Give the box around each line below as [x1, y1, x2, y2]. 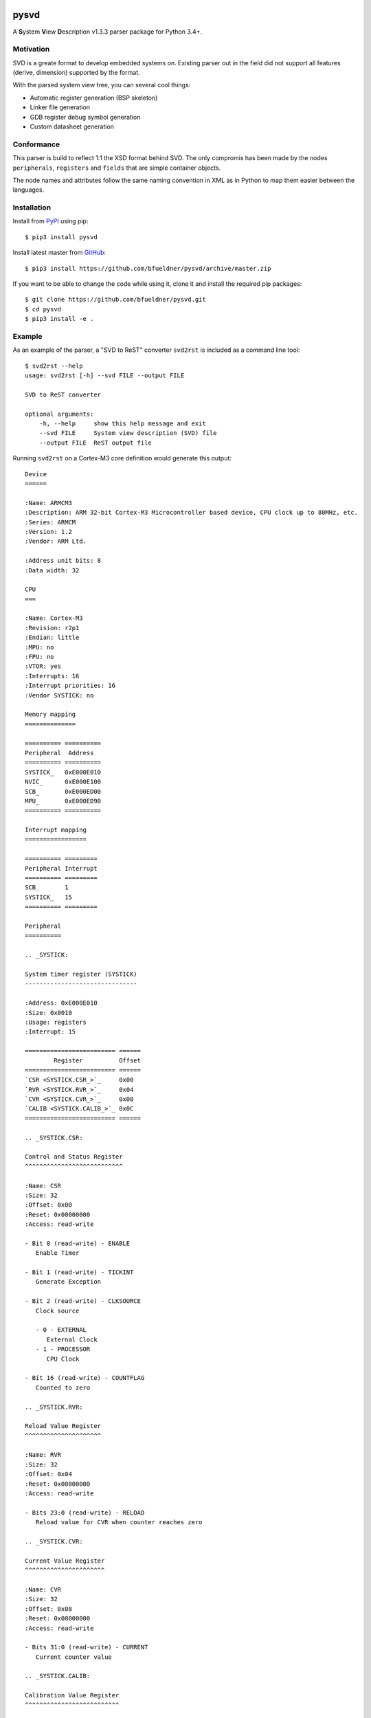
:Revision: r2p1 [25, 624, 80, 632]
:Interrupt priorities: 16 [25, 682, 116, 690]
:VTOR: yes [25, 662, 62, 670]
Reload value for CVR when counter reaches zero [35, 1519, 203, 1526]
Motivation [12, 45, 50, 54]
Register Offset [54, 1057, 141, 1064]
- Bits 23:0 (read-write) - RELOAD [25, 1508, 145, 1517]
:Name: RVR [25, 1451, 62, 1459]
